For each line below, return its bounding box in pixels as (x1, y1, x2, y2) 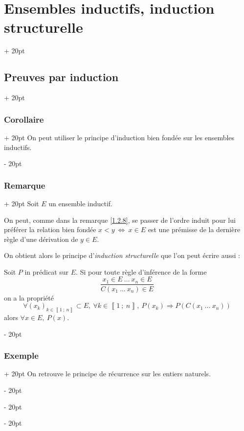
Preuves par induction (4, 69, 119, 85)
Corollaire (4, 113, 44, 125)
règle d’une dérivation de (4, 234, 78, 244)
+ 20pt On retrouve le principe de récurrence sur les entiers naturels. (4, 368, 211, 379)
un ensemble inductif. (48, 198, 112, 208)
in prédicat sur (24, 266, 69, 277)
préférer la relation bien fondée (4, 224, 96, 235)
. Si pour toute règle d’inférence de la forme (76, 266, 207, 277)
